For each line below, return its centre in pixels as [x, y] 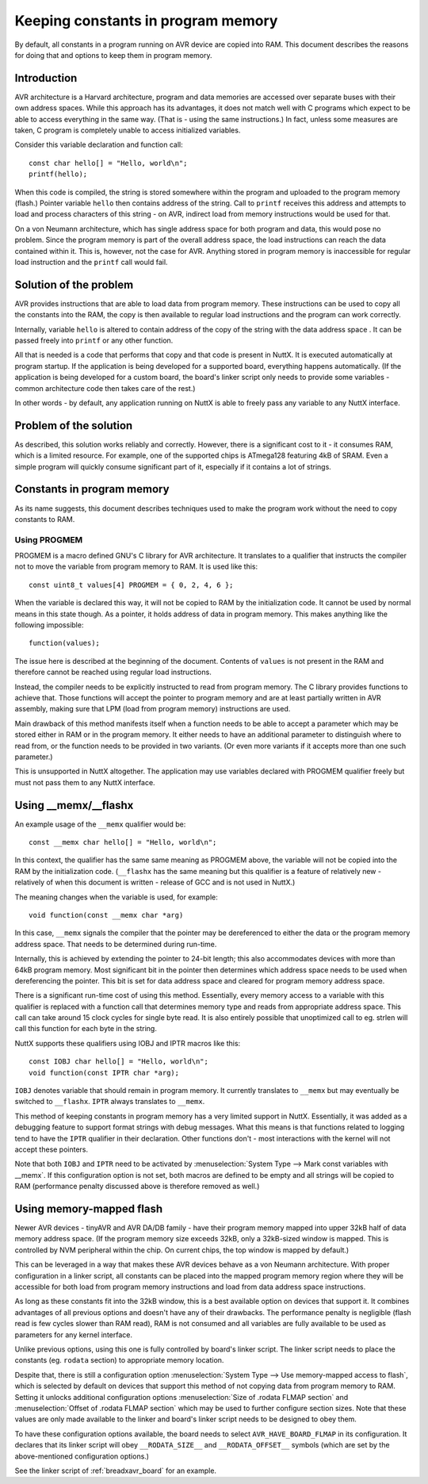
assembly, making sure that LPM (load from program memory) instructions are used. [153, 709]
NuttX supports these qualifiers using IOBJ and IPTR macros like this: [128, 1043]
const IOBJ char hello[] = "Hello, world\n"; [119, 1062]
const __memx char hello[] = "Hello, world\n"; [123, 842]
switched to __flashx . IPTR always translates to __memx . [110, 1102]
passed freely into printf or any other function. [94, 340]
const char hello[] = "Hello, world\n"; [108, 163]
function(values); [65, 643]
